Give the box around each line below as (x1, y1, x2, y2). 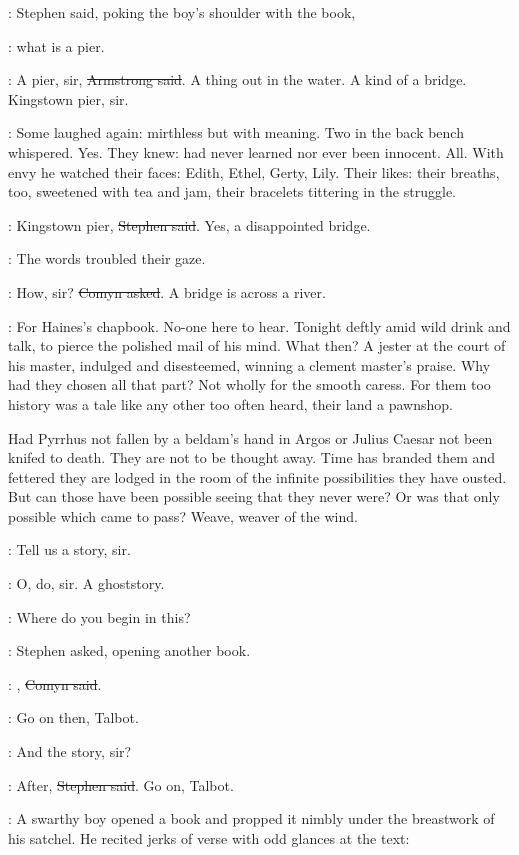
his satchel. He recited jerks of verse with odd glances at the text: (8, 827, 410, 848)
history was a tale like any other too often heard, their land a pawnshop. (8, 393, 453, 414)
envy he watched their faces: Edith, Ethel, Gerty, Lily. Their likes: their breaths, (8, 161, 500, 182)
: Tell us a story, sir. (8, 539, 131, 560)
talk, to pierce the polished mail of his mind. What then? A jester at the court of (8, 335, 506, 356)
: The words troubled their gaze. (8, 248, 206, 269)
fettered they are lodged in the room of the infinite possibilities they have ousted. (8, 466, 507, 487)
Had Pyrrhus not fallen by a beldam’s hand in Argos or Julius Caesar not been (8, 427, 493, 448)
